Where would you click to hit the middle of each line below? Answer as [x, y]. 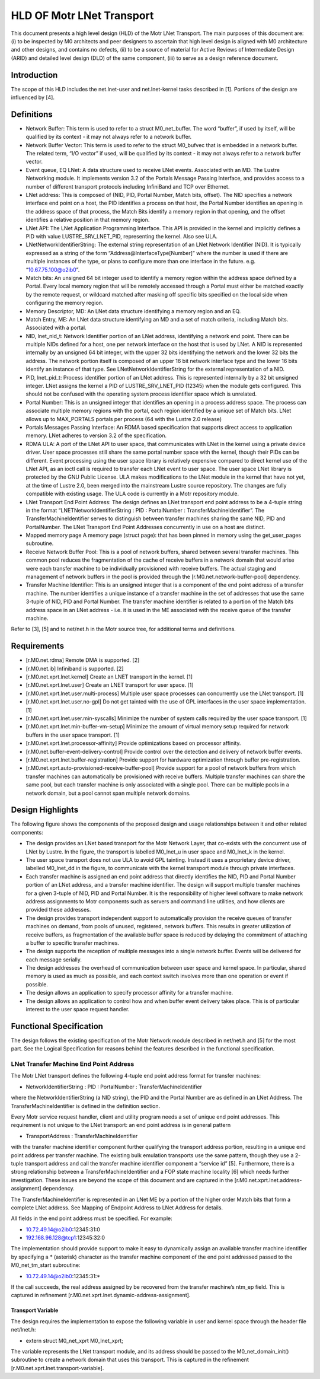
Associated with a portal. [56, 328]
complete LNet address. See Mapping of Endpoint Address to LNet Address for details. [117, 1208]
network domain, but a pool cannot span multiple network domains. [108, 793]
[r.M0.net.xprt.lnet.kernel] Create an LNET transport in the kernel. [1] [109, 677]
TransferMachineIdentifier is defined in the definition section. [86, 1106]
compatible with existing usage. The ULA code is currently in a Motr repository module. [132, 494]
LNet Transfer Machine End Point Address [73, 1064]
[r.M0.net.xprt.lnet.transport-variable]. [57, 1368]
